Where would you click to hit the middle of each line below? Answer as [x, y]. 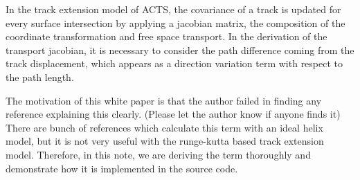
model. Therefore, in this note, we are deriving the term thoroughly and [158, 154]
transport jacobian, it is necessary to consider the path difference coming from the [180, 49]
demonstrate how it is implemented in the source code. [122, 168]
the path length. [40, 76]
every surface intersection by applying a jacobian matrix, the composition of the [175, 22]
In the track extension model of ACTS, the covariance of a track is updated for [173, 9]
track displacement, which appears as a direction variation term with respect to [174, 63]
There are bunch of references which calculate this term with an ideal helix [164, 127]
